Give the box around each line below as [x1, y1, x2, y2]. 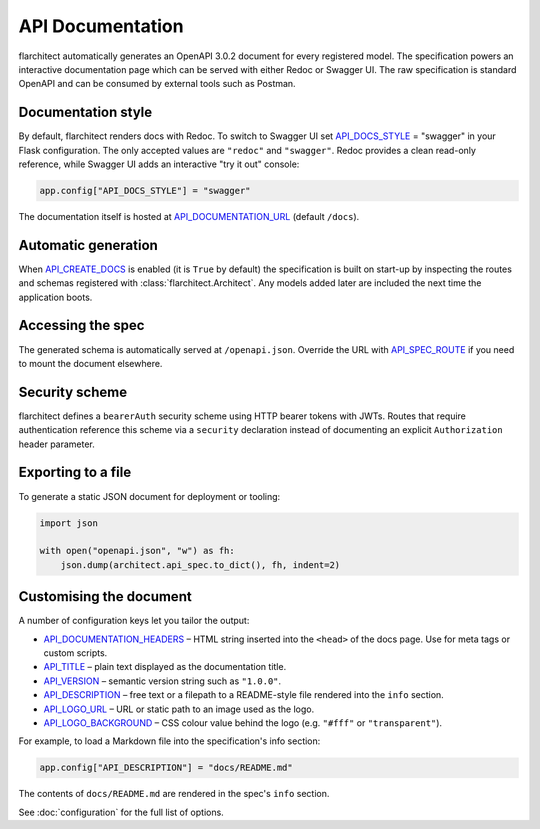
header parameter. [18, 438, 95, 450]
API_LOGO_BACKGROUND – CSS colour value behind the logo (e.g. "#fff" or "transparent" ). [43, 716, 443, 729]
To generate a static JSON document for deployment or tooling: [18, 490, 281, 502]
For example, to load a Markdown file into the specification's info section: [18, 735, 321, 747]
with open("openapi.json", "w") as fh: [39, 545, 235, 557]
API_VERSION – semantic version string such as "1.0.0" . [43, 675, 282, 687]
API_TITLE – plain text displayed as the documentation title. [43, 661, 287, 673]
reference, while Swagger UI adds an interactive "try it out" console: [18, 158, 300, 170]
